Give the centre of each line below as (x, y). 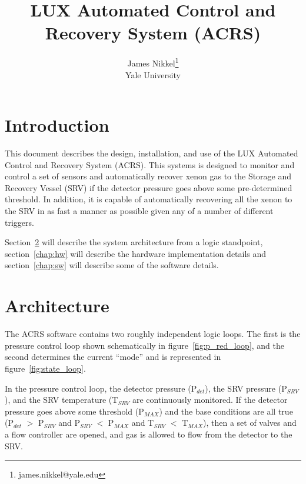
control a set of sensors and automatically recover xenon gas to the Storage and (148, 176)
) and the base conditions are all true (226, 411)
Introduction (57, 125)
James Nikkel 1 (153, 62)
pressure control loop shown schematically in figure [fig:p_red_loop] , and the (145, 345)
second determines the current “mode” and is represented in (113, 357)
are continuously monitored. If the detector (210, 400)
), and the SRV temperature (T (61, 400)
